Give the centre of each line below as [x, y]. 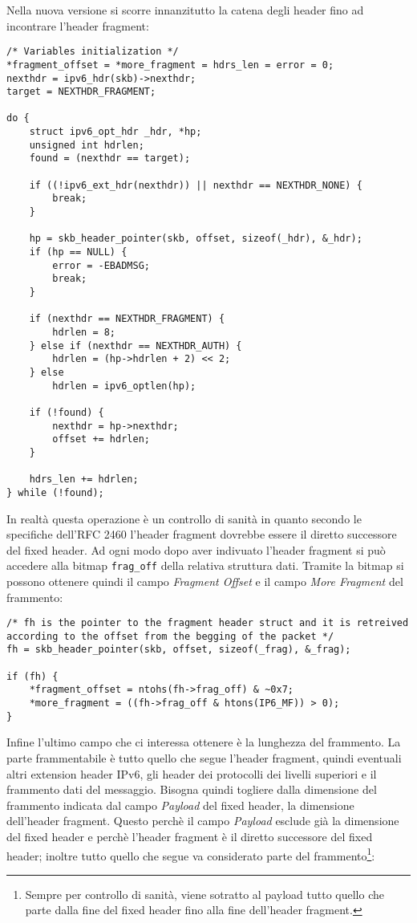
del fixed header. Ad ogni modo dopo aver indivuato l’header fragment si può [196, 549]
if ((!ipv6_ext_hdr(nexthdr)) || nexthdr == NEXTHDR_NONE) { [196, 185]
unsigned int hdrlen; [87, 145]
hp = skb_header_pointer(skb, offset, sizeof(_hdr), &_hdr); [196, 239]
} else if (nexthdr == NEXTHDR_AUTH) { [136, 346]
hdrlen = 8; [84, 332]
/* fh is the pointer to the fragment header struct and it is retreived [208, 623]
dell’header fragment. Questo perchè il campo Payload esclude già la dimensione [203, 821]
